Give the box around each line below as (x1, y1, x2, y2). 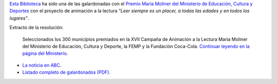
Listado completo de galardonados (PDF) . (22, 69, 111, 75)
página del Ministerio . (22, 50, 68, 56)
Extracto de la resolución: (9, 25, 64, 31)
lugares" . (9, 15, 29, 21)
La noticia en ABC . (22, 62, 62, 68)
